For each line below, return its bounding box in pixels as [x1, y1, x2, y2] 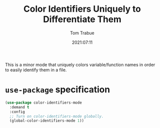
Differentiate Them [43, 14, 121, 25]
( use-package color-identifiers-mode [5, 100, 82, 105]
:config [9, 109, 25, 114]
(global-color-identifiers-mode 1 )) [9, 118, 84, 123]
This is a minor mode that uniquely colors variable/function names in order [5, 62, 156, 67]
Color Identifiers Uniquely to [23, 3, 141, 15]
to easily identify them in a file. [5, 67, 67, 73]
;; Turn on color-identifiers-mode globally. [9, 114, 104, 119]
